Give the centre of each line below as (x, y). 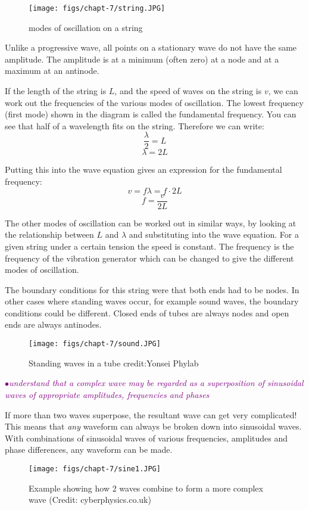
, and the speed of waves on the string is (188, 91)
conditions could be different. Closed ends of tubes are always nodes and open (147, 312)
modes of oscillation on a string (86, 27)
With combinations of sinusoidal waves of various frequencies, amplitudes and (146, 438)
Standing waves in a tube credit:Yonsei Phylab (114, 363)
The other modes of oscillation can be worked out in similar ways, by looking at (151, 223)
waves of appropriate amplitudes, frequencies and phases (107, 394)
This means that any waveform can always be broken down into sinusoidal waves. (153, 426)
